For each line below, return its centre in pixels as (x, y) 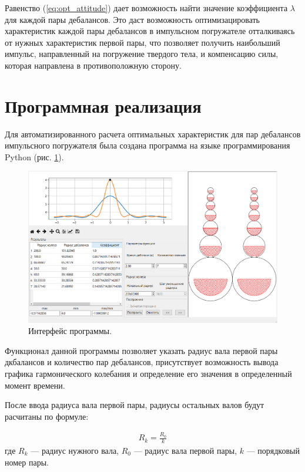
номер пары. (27, 462)
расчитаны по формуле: (47, 416)
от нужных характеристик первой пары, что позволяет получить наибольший (143, 42)
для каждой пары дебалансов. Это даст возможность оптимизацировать (132, 19)
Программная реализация (103, 105)
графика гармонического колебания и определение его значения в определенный (148, 374)
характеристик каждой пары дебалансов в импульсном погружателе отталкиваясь (150, 31)
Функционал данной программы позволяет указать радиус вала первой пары (141, 350)
